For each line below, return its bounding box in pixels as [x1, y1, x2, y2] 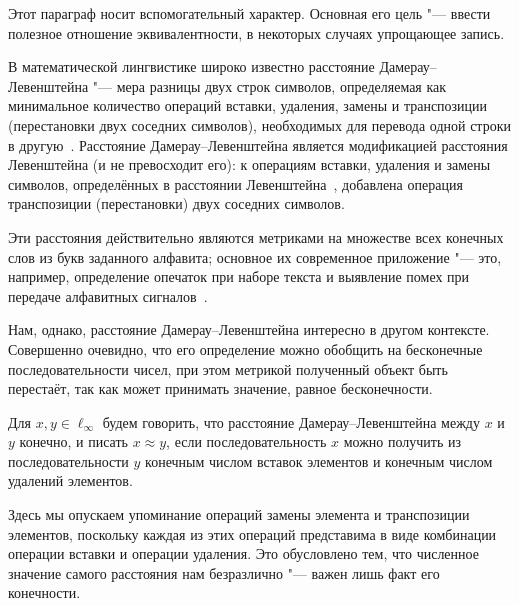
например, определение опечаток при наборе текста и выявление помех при [8, 266, 470, 287]
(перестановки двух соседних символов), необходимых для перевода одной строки [8, 114, 511, 135]
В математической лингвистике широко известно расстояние [8, 56, 375, 77]
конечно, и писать [19, 431, 128, 452]
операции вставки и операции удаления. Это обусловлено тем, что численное [8, 543, 479, 564]
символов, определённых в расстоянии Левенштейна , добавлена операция [8, 173, 463, 194]
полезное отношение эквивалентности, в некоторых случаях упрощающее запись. [8, 22, 505, 43]
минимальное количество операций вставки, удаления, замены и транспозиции [8, 95, 488, 116]
